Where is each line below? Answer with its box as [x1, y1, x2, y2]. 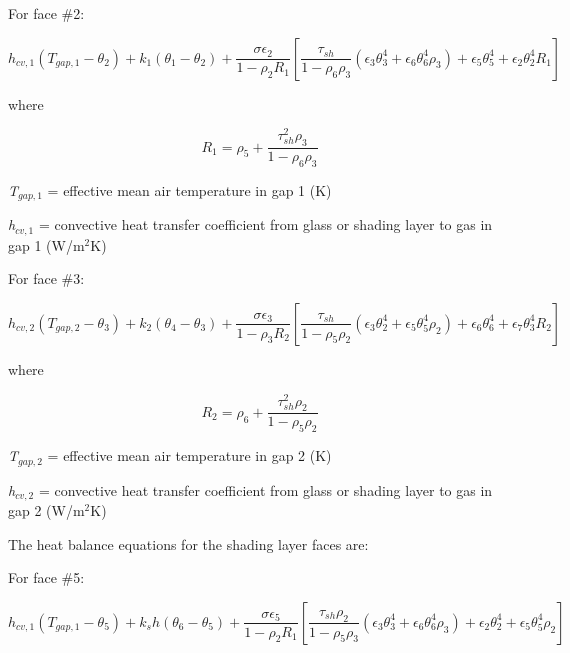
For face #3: [8, 268, 85, 289]
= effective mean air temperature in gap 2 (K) [47, 445, 332, 466]
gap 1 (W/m [8, 234, 85, 255]
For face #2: [8, 3, 85, 23]
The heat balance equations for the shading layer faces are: [8, 533, 369, 554]
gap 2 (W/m [8, 500, 85, 521]
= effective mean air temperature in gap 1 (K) [47, 179, 332, 200]
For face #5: [8, 567, 85, 588]
